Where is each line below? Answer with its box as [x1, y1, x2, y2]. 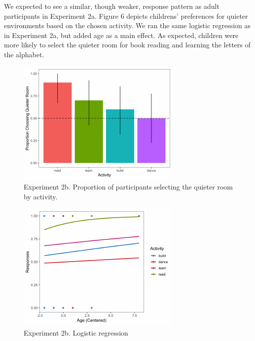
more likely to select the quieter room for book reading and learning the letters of [4, 39, 251, 50]
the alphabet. [4, 49, 44, 59]
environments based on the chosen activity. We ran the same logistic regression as [4, 20, 251, 31]
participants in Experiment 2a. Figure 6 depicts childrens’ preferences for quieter [4, 10, 248, 21]
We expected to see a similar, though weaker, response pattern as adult [4, 1, 219, 11]
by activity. [24, 191, 58, 201]
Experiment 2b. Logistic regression [24, 327, 128, 338]
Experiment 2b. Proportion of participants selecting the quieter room [24, 182, 233, 192]
